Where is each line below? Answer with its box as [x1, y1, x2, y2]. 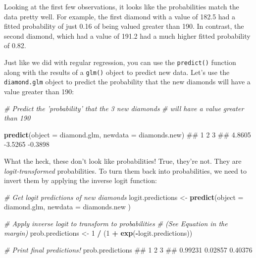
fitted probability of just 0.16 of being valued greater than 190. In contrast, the [4, 21, 244, 31]
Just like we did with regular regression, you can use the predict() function [4, 57, 236, 67]
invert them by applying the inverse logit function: [4, 175, 157, 186]
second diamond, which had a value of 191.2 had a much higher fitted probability [4, 30, 251, 41]
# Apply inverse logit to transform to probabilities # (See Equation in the [4, 218, 228, 228]
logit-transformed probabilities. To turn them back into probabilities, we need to [4, 165, 247, 176]
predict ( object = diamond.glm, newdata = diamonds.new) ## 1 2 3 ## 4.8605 [4, 129, 251, 139]
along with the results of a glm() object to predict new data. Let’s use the [4, 66, 230, 77]
